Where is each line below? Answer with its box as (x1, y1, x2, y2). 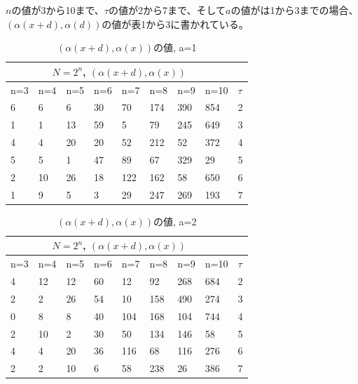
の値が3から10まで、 (11, 3, 104, 17)
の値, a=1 (153, 40, 197, 55)
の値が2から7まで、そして (108, 3, 226, 17)
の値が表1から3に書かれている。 (102, 16, 249, 31)
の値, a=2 (153, 213, 197, 228)
